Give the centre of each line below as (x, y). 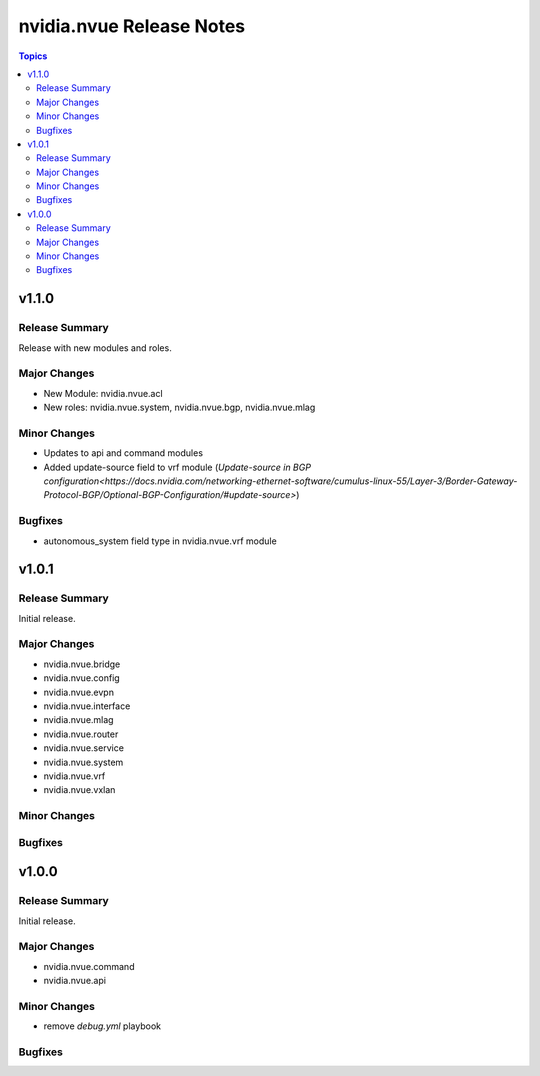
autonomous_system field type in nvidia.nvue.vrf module (160, 541)
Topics (33, 56)
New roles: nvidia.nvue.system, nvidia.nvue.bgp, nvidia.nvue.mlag (179, 407)
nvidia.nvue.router (81, 734)
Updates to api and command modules (123, 453)
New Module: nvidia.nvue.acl (103, 393)
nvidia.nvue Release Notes (132, 26)
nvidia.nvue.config (81, 678)
